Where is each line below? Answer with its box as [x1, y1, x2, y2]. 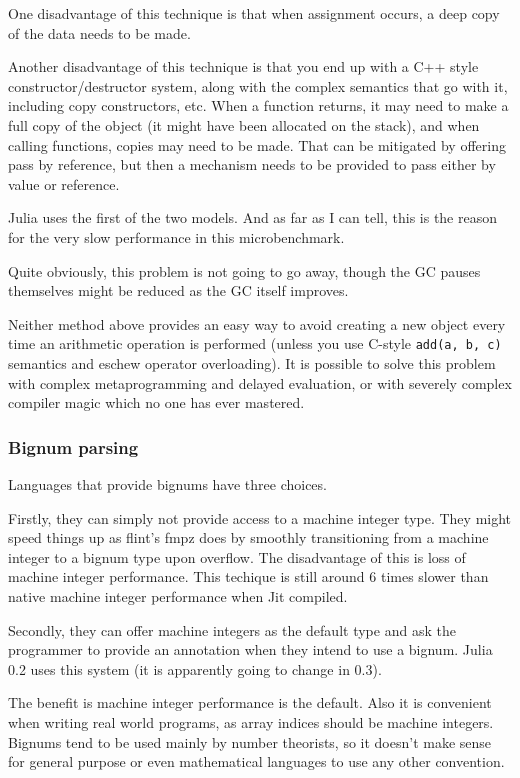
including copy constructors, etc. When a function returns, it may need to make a [8, 95, 509, 116]
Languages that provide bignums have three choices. [8, 473, 327, 494]
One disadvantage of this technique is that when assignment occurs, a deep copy [8, 3, 500, 23]
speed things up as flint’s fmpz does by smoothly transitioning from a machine [8, 527, 489, 548]
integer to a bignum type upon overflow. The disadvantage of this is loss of [8, 546, 466, 567]
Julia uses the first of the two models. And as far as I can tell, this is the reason [8, 207, 498, 228]
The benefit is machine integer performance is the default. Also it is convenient [8, 692, 492, 713]
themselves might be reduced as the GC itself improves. [8, 280, 349, 301]
